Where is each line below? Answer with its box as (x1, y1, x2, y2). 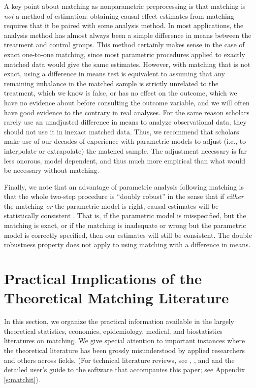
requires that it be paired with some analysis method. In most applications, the (4, 20, 244, 31)
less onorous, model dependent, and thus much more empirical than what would (4, 155, 246, 165)
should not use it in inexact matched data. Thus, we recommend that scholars (4, 126, 239, 136)
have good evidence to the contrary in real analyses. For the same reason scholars (4, 107, 250, 117)
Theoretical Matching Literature (4, 288, 229, 308)
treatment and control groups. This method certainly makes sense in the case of (4, 39, 245, 50)
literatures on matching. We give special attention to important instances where (4, 335, 245, 346)
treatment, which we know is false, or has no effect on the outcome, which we (4, 88, 237, 98)
